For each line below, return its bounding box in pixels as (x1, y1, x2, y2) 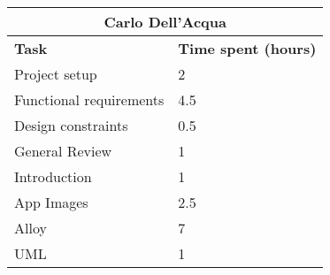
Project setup (14, 64, 97, 84)
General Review (14, 141, 112, 161)
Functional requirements (14, 89, 165, 110)
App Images (14, 192, 88, 212)
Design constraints (14, 115, 128, 135)
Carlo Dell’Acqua (104, 11, 226, 32)
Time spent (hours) (178, 38, 317, 58)
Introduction (14, 166, 92, 187)
